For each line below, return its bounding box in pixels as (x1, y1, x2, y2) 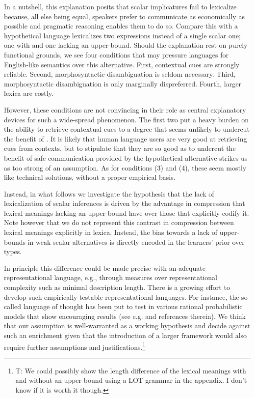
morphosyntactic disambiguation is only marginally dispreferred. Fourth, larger (4, 78, 241, 88)
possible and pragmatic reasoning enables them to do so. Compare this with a (4, 21, 238, 31)
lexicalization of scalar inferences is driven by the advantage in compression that (4, 198, 245, 208)
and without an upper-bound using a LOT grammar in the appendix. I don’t (15, 375, 247, 385)
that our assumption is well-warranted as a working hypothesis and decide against (4, 320, 251, 331)
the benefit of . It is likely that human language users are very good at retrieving (4, 133, 247, 143)
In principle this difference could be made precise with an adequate (4, 262, 205, 273)
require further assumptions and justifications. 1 (4, 340, 146, 352)
